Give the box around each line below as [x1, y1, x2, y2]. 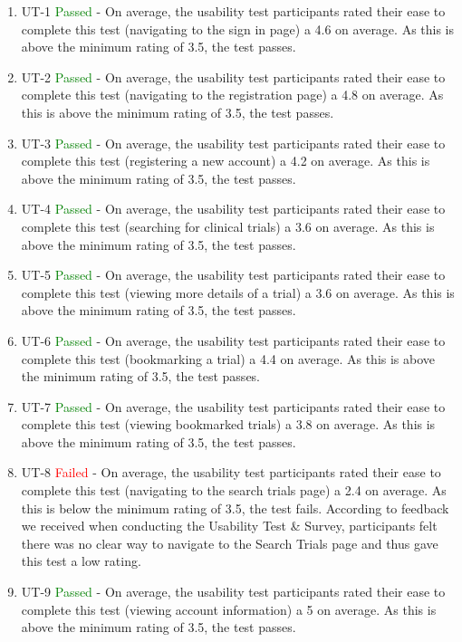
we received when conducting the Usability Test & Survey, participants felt [21, 516, 438, 535]
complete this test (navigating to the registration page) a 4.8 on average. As [21, 85, 444, 104]
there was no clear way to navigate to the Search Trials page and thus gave [21, 533, 438, 552]
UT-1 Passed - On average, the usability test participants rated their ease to [21, 2, 446, 20]
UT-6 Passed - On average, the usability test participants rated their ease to [21, 331, 446, 350]
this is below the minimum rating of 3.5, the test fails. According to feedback [21, 498, 449, 517]
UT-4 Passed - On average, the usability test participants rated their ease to [21, 199, 446, 218]
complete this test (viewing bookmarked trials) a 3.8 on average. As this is [21, 415, 436, 434]
